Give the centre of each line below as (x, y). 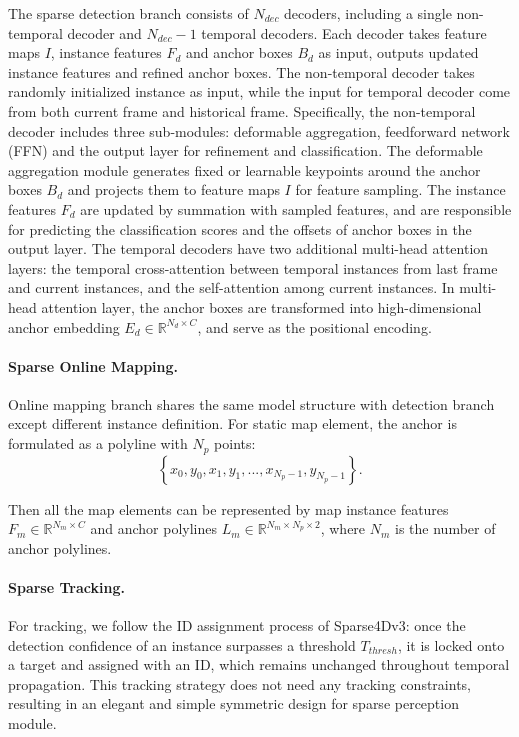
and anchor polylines (153, 528)
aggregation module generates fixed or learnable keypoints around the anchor (244, 169)
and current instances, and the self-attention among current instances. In (231, 287)
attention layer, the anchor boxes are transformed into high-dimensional (261, 306)
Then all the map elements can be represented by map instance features (228, 508)
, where (343, 528)
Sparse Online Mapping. (93, 365)
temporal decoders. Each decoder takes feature (344, 32)
